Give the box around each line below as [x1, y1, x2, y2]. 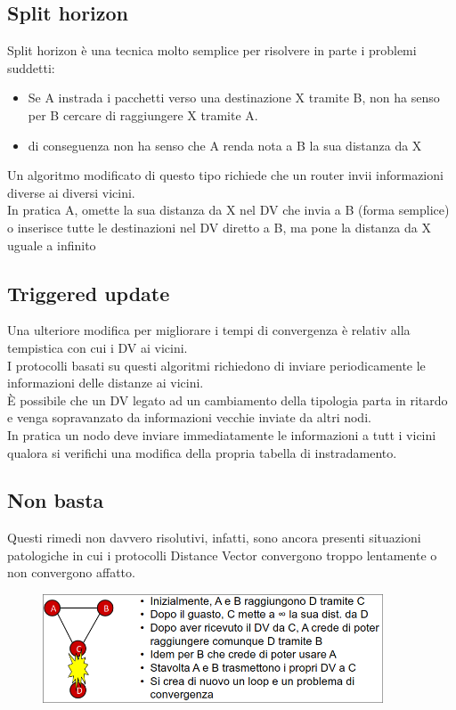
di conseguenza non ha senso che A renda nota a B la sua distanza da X [28, 135, 422, 154]
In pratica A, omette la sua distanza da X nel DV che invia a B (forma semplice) [7, 200, 450, 219]
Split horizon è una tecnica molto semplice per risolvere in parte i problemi [7, 41, 417, 60]
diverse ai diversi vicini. [7, 183, 135, 201]
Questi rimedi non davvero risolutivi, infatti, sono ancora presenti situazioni [7, 528, 421, 547]
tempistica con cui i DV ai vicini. [7, 338, 188, 356]
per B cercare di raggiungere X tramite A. [28, 105, 258, 124]
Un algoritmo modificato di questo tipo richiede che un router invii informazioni [7, 166, 444, 184]
